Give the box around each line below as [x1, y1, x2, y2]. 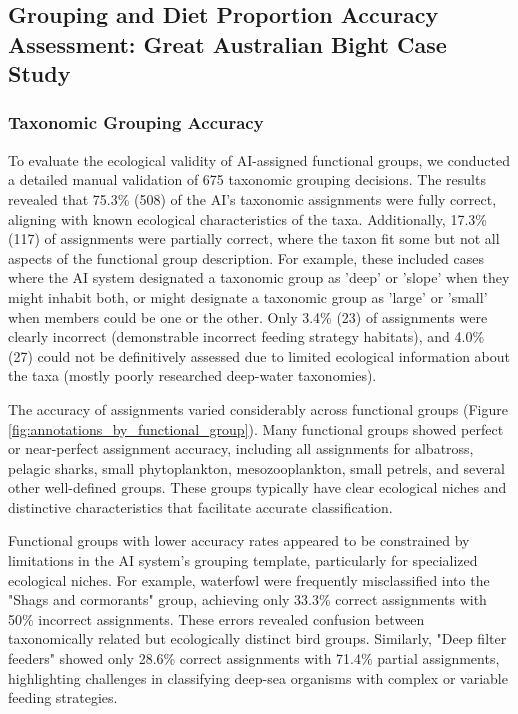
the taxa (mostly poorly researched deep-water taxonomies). [8, 365, 377, 386]
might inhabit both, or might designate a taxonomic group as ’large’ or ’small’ [8, 286, 488, 307]
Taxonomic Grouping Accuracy [8, 110, 264, 135]
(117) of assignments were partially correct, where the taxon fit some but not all [8, 228, 500, 249]
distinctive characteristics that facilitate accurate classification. [8, 496, 393, 517]
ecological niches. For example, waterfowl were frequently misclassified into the [8, 569, 490, 590]
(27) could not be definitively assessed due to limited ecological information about [8, 345, 511, 366]
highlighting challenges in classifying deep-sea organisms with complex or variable [8, 667, 508, 688]
